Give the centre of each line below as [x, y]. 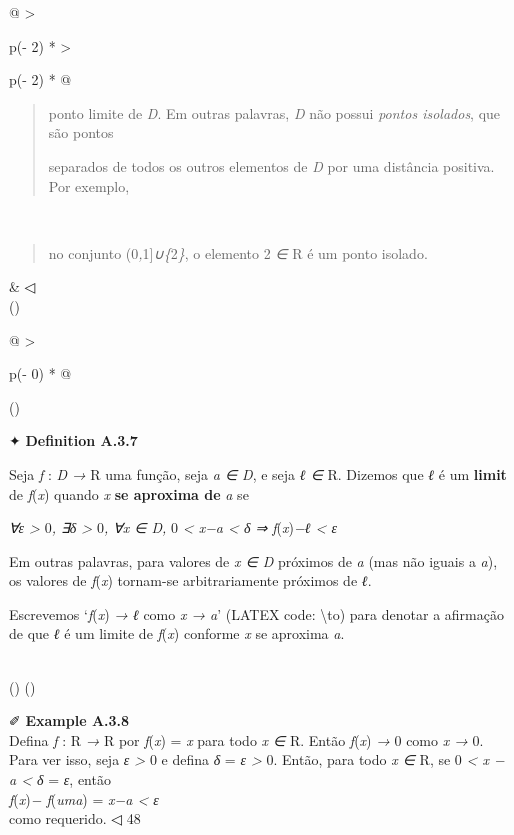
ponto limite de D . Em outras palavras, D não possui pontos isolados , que [274, 112]
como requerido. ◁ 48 [75, 818]
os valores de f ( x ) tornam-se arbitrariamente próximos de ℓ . [190, 580]
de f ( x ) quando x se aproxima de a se [129, 493]
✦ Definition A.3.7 [73, 440]
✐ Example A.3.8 [69, 720]
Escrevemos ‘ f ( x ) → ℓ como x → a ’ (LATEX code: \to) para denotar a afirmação [256, 613]
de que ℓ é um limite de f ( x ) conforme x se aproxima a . [177, 633]
